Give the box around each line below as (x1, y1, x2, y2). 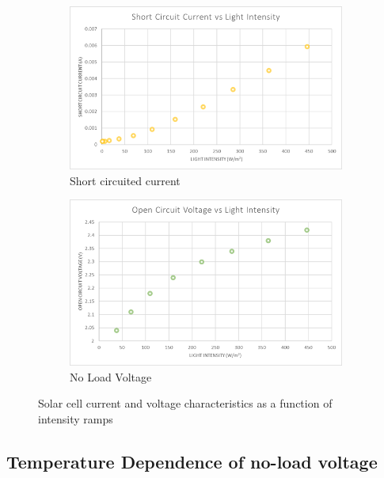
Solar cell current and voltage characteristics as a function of (38, 395, 333, 412)
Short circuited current (70, 172, 181, 188)
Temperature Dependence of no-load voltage (6, 450, 378, 474)
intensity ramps (38, 411, 113, 427)
